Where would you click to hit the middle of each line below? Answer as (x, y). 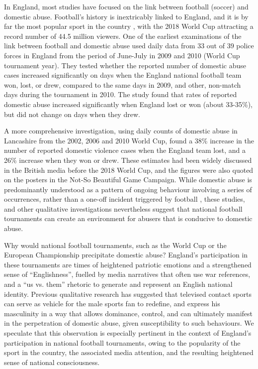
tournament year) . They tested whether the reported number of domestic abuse (125, 65)
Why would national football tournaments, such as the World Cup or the (115, 245)
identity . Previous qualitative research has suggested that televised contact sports (128, 294)
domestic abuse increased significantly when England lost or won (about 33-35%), (128, 104)
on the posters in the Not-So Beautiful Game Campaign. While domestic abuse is (128, 180)
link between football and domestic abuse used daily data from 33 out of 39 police (129, 46)
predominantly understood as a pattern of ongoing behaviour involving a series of (128, 189)
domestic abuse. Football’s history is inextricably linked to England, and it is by (126, 16)
